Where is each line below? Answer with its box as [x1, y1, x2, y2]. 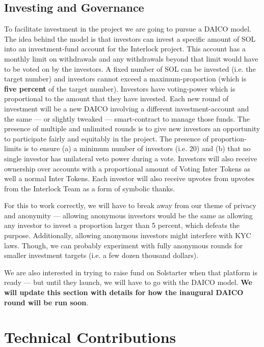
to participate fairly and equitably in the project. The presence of [4, 133, 209, 143]
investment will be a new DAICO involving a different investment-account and [4, 103, 249, 113]
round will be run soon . [4, 297, 89, 307]
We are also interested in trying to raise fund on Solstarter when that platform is [4, 267, 257, 277]
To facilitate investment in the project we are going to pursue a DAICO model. [4, 23, 251, 34]
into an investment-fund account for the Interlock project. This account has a [4, 43, 246, 54]
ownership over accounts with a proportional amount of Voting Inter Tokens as [4, 163, 251, 173]
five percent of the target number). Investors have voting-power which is [4, 83, 235, 94]
